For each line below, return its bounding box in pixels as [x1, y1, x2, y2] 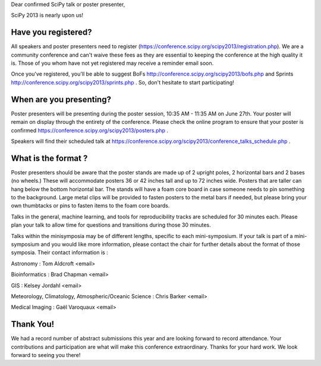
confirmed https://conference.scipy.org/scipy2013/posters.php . [11, 127, 169, 134]
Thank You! [11, 319, 55, 330]
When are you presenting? [11, 94, 111, 104]
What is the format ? [11, 153, 88, 163]
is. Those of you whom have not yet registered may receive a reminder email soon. [11, 60, 214, 67]
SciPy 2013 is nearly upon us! [11, 12, 83, 19]
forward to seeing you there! [11, 352, 81, 358]
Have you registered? [11, 27, 92, 37]
